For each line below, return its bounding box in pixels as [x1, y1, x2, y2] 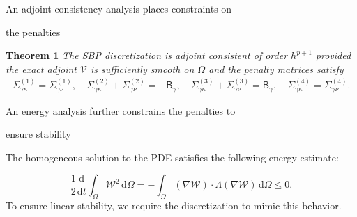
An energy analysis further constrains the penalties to [6, 103, 236, 118]
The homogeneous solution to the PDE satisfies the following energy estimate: [6, 150, 339, 164]
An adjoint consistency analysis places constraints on [6, 1, 232, 15]
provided [315, 48, 351, 63]
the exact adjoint [6, 61, 77, 76]
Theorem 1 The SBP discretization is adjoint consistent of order [6, 48, 288, 63]
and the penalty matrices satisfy [208, 61, 344, 76]
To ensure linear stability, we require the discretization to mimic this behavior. [6, 198, 342, 213]
